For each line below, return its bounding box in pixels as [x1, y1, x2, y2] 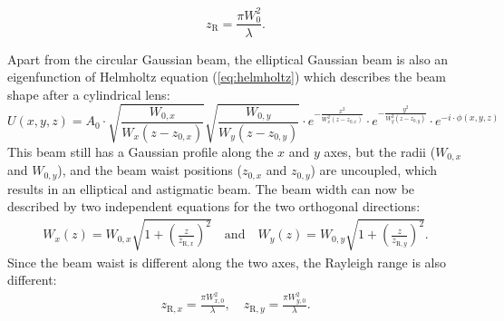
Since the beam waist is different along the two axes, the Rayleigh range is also [7, 252, 446, 271]
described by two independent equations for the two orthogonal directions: [7, 197, 421, 216]
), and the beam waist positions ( [57, 160, 242, 180]
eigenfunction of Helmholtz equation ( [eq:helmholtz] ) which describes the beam [7, 67, 447, 86]
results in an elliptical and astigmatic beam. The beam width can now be [7, 179, 415, 198]
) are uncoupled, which [310, 160, 438, 180]
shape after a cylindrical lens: [7, 84, 170, 103]
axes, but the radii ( [324, 141, 436, 160]
